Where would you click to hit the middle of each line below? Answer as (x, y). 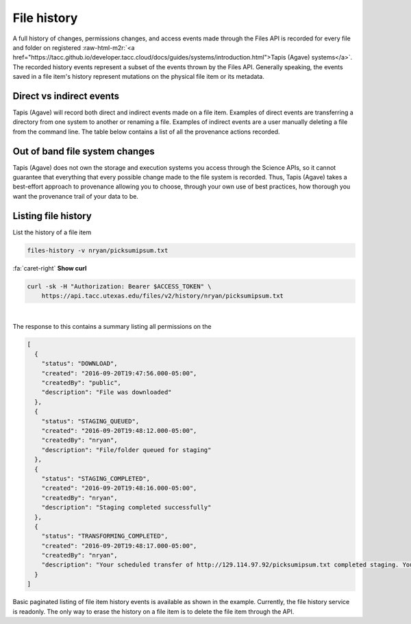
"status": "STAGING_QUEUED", (90, 421)
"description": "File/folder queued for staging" (126, 450)
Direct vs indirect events (66, 96)
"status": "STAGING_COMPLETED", (96, 478)
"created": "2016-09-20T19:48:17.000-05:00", (119, 546)
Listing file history (52, 216)
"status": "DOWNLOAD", (79, 364)
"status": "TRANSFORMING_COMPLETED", (105, 536)
